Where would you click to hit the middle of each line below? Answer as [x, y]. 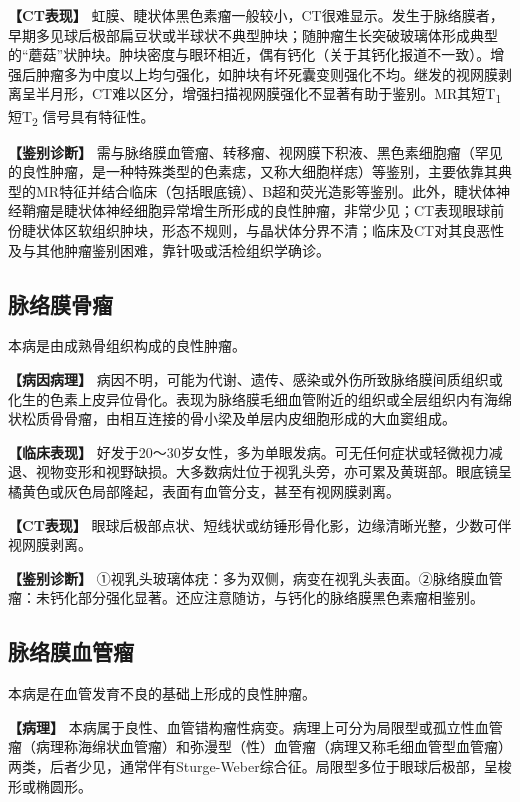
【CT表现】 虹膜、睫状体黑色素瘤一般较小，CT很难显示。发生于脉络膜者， [256, 15]
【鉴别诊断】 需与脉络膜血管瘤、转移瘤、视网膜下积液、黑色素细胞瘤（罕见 [255, 151]
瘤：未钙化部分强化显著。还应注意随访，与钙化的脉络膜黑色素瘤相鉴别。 [246, 597]
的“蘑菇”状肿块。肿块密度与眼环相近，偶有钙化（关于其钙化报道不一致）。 [249, 54]
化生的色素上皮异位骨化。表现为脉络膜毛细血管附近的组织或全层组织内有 [246, 398]
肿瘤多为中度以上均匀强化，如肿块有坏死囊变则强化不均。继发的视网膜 [266, 73]
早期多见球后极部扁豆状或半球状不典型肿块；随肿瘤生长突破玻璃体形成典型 [253, 34]
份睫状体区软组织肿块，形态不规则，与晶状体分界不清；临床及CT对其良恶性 [256, 230]
